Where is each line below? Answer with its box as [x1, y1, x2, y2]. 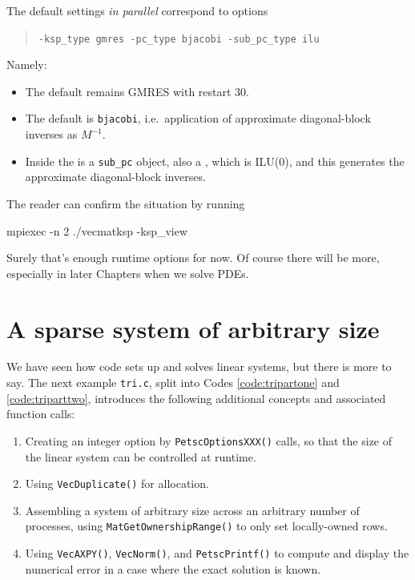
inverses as [25, 126, 78, 143]
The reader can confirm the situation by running [6, 195, 245, 211]
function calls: [6, 405, 75, 422]
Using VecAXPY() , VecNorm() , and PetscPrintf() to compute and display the [25, 545, 409, 562]
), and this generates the [284, 152, 405, 169]
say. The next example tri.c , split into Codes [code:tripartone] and [6, 374, 340, 391]
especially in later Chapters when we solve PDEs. [6, 264, 249, 281]
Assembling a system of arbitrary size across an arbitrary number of [25, 501, 360, 518]
